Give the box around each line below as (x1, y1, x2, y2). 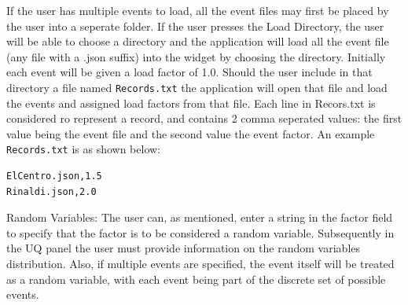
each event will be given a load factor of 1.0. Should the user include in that (6, 64, 373, 80)
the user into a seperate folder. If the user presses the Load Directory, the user (6, 17, 384, 34)
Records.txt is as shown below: (6, 141, 161, 157)
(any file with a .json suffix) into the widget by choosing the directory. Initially (6, 48, 386, 64)
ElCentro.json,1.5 (6, 171, 102, 182)
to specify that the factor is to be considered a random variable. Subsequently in (6, 224, 395, 241)
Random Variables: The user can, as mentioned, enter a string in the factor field (6, 209, 393, 226)
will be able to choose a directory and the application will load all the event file (6, 33, 389, 50)
